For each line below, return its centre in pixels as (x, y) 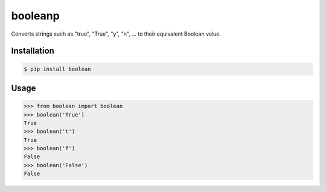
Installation (33, 51)
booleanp (35, 16)
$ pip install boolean (57, 69)
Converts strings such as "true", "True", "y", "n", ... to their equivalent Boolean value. (116, 34)
